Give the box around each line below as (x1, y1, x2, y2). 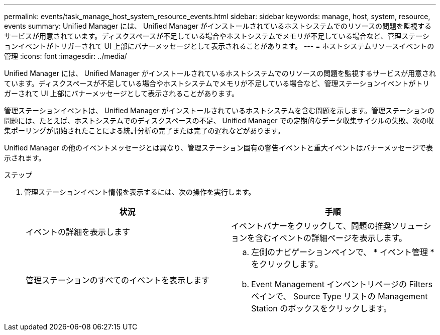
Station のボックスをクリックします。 (251, 303, 392, 313)
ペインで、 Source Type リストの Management (251, 291, 428, 301)
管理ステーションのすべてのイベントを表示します (26, 275, 209, 285)
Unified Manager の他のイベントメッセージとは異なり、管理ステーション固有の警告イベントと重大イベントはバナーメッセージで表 (4, 143, 433, 152)
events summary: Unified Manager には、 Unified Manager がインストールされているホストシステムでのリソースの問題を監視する (4, 22, 432, 30)
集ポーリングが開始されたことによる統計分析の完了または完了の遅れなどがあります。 (4, 126, 285, 135)
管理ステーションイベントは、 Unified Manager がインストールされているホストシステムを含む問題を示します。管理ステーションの (4, 106, 434, 115)
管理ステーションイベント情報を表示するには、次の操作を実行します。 (24, 188, 256, 196)
